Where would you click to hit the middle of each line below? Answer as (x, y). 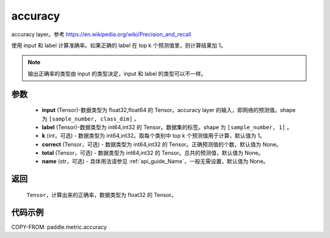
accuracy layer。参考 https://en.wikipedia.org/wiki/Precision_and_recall (101, 34)
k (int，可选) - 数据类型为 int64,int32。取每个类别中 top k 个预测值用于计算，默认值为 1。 (154, 136)
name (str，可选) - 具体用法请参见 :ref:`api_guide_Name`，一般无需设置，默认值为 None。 (155, 162)
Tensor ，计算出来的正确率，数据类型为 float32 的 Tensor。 (102, 195)
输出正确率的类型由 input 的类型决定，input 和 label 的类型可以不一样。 (117, 73)
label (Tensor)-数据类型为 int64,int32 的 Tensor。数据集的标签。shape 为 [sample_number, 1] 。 (167, 127)
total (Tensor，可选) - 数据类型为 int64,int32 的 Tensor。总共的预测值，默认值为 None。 (153, 153)
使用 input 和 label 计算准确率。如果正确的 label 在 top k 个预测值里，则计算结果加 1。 (119, 45)
